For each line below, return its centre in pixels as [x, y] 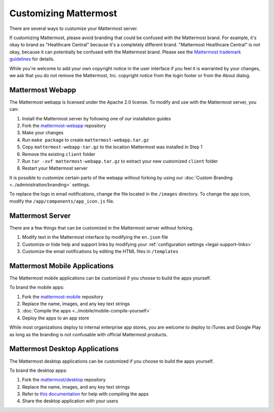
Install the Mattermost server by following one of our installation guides [96, 118]
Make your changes [43, 133]
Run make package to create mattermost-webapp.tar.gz [85, 140]
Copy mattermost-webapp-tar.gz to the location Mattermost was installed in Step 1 [112, 147]
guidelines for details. [32, 59]
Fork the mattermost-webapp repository [64, 125]
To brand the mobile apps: [37, 288]
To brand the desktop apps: [38, 370]
